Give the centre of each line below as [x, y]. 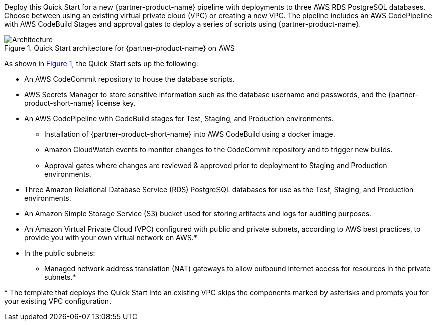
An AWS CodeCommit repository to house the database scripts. [129, 79]
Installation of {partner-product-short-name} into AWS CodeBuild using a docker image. [190, 134]
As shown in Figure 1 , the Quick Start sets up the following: [101, 63]
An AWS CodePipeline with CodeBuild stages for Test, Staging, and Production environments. [179, 119]
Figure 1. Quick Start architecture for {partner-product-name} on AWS [119, 48]
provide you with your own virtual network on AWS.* [111, 237]
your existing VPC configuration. [58, 301]
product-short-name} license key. [80, 103]
